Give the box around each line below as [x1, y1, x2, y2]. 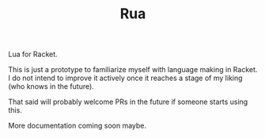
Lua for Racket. [8, 49, 58, 59]
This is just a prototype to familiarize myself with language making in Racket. [8, 65, 258, 75]
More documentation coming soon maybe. [8, 121, 147, 131]
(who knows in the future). [8, 82, 95, 91]
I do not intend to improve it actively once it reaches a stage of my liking [8, 73, 243, 83]
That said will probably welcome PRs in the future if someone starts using [8, 97, 248, 107]
